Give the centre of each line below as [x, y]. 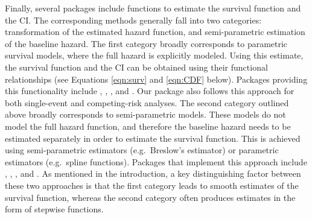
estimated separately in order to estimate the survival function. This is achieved [153, 138]
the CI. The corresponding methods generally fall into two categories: [133, 20]
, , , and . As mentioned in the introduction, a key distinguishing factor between [153, 173]
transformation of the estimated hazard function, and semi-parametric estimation [155, 32]
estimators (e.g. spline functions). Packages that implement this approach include [156, 161]
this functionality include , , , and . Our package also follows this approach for [150, 91]
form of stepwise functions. [54, 209]
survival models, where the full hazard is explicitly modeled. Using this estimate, [154, 55]
